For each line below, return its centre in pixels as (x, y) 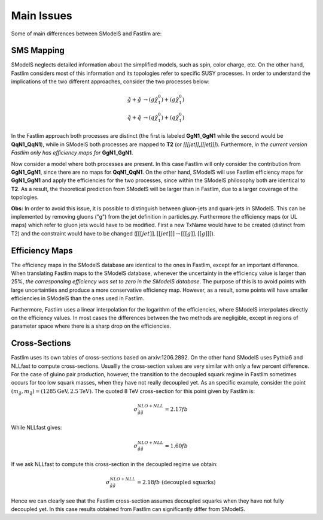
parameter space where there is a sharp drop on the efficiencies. (91, 326)
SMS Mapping (38, 51)
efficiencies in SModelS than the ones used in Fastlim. (78, 298)
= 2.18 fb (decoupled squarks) (176, 482)
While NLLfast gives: (36, 428)
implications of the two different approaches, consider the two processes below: (110, 81)
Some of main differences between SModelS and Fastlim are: (86, 34)
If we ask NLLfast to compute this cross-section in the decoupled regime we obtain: (114, 464)
